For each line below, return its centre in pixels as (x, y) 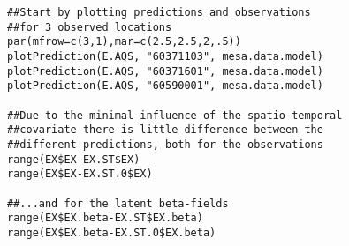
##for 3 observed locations (90, 27)
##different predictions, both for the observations (165, 144)
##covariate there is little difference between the (165, 130)
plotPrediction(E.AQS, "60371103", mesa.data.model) (165, 56)
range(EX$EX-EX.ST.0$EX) (80, 174)
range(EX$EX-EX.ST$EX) (74, 159)
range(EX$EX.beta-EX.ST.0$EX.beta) (112, 232)
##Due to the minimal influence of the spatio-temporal (175, 115)
